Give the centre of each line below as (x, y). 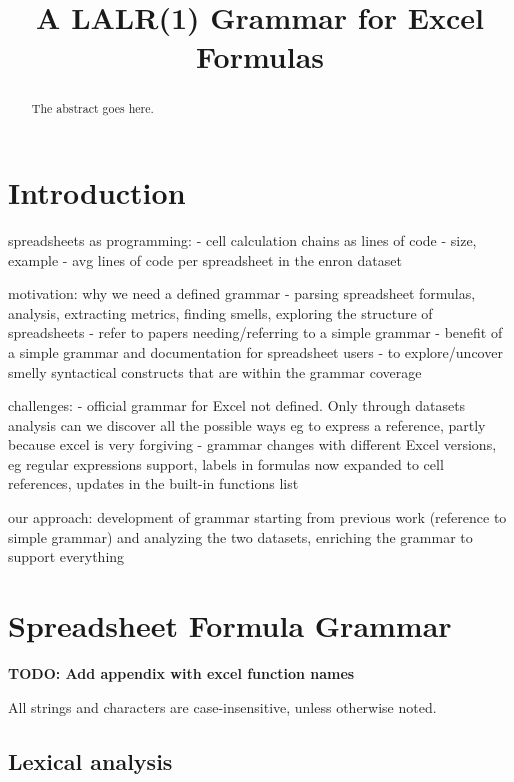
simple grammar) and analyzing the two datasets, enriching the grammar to (240, 536)
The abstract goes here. (92, 108)
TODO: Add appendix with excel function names (181, 672)
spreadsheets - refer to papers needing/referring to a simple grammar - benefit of (255, 332)
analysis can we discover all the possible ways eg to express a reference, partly (247, 424)
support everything (66, 556)
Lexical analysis (90, 760)
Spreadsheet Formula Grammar (230, 625)
